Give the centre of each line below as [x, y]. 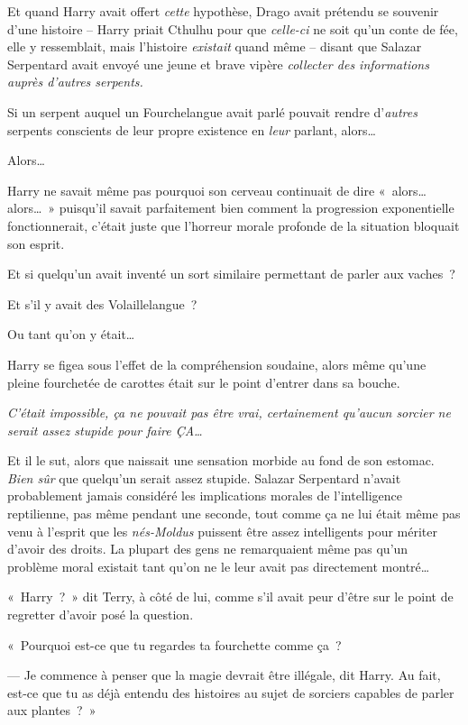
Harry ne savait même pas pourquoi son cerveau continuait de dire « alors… [217, 190]
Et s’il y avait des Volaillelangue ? [102, 303]
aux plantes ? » [52, 710]
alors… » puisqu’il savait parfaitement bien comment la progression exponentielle [231, 208]
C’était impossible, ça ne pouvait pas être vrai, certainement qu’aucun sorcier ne [229, 413]
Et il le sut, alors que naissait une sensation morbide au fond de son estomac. [221, 460]
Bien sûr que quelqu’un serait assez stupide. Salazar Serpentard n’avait [204, 477]
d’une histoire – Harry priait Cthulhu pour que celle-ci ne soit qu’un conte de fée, [233, 28]
